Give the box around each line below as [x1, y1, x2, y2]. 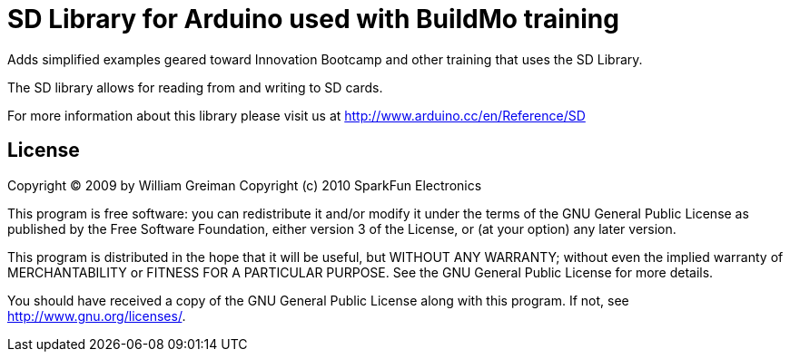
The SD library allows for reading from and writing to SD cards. [7, 79, 383, 95]
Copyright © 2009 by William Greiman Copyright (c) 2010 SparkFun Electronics [7, 177, 482, 193]
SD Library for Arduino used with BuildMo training [7, 4, 619, 34]
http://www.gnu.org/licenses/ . [7, 307, 186, 324]
